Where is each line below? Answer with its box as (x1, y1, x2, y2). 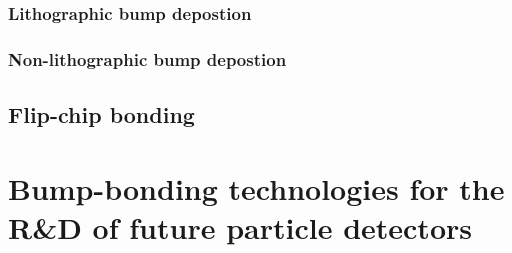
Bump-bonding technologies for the (8, 167, 505, 208)
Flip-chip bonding (8, 99, 195, 130)
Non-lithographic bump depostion (8, 46, 287, 71)
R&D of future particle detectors (8, 206, 472, 247)
